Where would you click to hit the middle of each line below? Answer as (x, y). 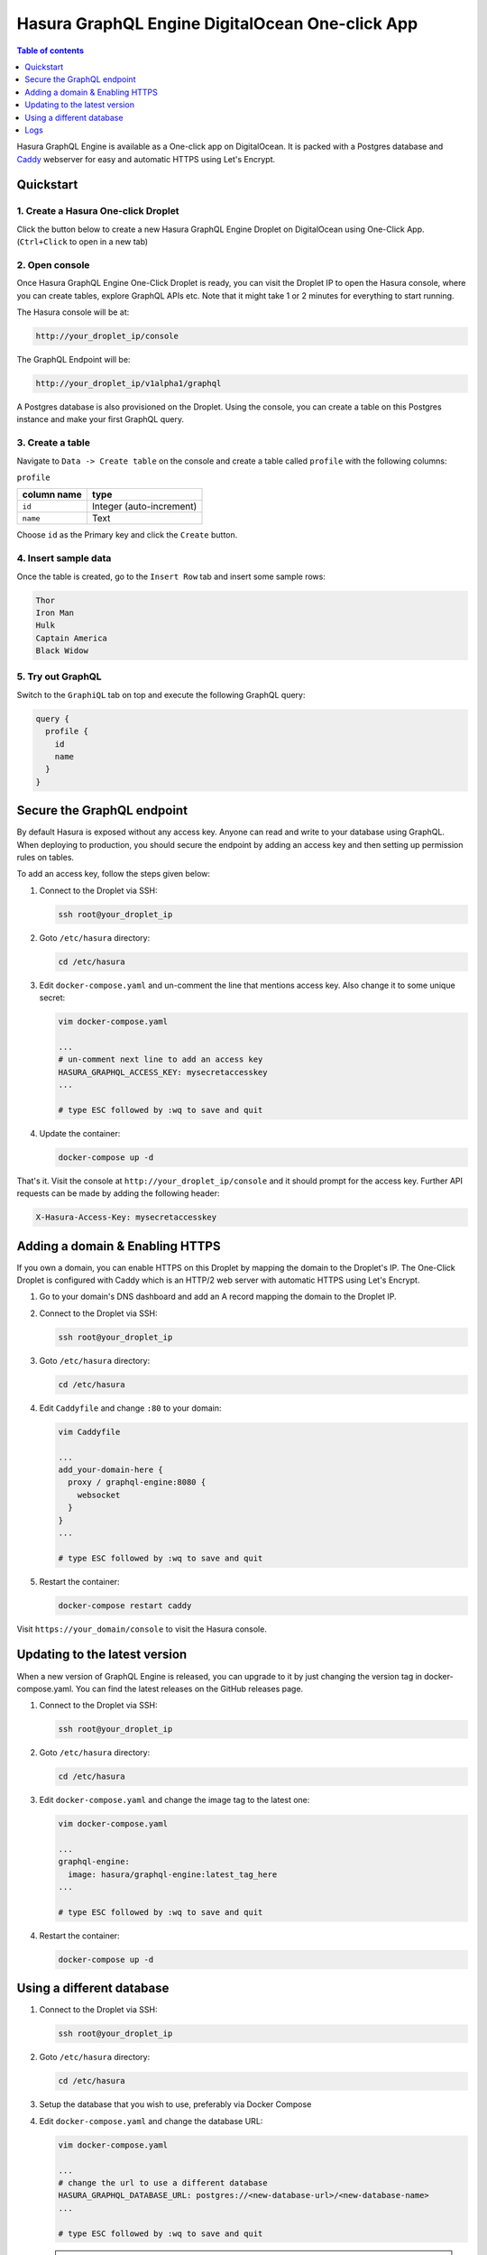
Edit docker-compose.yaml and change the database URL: (151, 2121)
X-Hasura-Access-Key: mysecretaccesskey (126, 1217)
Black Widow (62, 651)
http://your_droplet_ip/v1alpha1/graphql (129, 384)
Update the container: (80, 1133)
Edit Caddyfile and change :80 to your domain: (130, 1408)
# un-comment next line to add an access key (161, 1059)
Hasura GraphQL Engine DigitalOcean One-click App (217, 23)
